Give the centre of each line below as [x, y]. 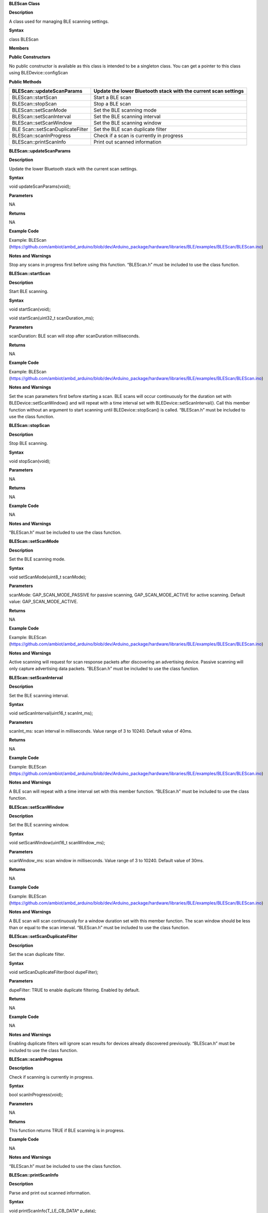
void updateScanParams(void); [40, 186]
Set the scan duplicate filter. [37, 954]
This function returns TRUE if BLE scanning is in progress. [67, 1131]
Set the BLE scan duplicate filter [130, 129]
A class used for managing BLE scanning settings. [59, 21]
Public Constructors [30, 57]
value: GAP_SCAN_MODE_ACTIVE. [44, 602]
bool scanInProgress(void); [36, 1095]
